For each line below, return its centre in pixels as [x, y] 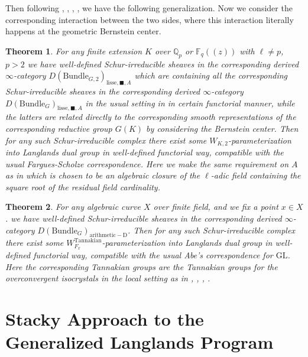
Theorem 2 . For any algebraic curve [73, 207]
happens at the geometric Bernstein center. [83, 31]
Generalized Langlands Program [140, 342]
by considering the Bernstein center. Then [222, 128]
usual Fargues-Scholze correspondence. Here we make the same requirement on [147, 163]
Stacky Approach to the [105, 319]
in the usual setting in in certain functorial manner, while [190, 103]
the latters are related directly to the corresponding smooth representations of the [151, 117]
